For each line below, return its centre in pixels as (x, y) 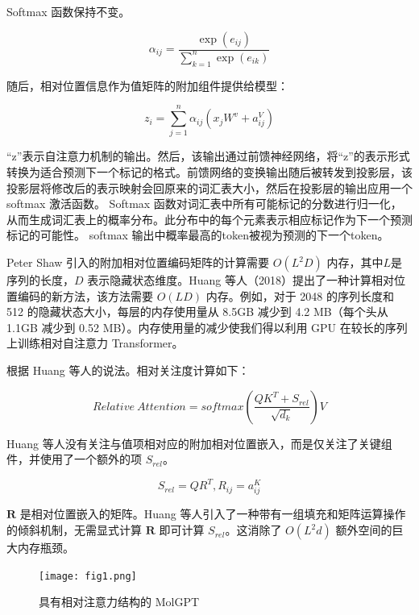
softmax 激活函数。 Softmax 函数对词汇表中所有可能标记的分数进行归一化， (204, 204)
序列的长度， (40, 280)
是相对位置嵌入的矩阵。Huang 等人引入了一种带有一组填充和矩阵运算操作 (213, 514)
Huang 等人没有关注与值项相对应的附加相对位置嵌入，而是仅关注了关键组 (199, 443)
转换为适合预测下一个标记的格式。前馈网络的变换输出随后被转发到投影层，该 (209, 172)
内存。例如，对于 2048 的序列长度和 (300, 295)
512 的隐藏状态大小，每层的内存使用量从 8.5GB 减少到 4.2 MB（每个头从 (197, 312)
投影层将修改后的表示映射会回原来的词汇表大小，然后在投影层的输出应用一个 (209, 187)
